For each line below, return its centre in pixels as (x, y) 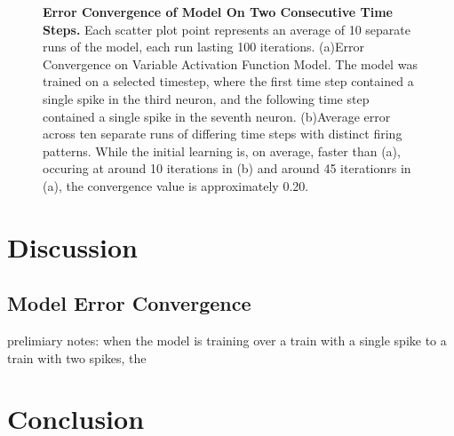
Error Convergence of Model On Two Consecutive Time (218, 12)
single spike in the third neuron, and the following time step (206, 98)
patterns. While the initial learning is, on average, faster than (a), (222, 151)
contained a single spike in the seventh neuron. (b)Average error (217, 116)
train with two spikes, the (77, 357)
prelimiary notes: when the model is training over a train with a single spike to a (227, 341)
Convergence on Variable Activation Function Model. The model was (230, 63)
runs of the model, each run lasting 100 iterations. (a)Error (203, 47)
